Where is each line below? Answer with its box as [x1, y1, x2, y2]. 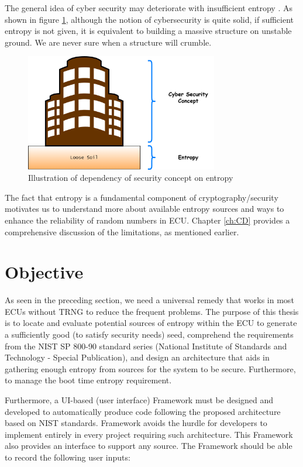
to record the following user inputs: [5, 451, 130, 463]
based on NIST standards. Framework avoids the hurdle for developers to [5, 417, 267, 429]
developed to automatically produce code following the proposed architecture [5, 405, 281, 417]
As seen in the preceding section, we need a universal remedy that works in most [5, 294, 294, 306]
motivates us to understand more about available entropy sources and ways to [5, 202, 284, 215]
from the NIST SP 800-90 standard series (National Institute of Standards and [5, 339, 287, 352]
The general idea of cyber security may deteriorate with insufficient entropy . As [5, 2, 292, 13]
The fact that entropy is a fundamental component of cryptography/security [5, 191, 278, 203]
